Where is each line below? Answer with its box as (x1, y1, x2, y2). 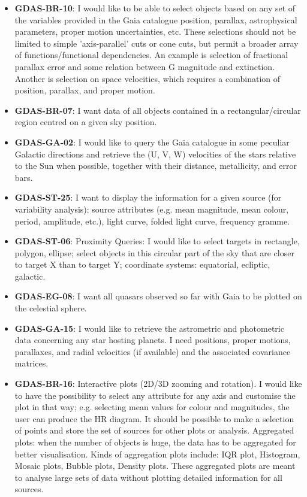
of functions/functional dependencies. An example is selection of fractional (14, 49, 288, 61)
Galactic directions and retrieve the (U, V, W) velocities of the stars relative (14, 147, 296, 160)
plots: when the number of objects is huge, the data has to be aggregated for (14, 436, 296, 448)
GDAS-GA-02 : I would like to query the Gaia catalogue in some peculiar (14, 135, 290, 148)
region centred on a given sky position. (14, 116, 157, 128)
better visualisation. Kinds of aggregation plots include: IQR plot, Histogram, (14, 447, 300, 460)
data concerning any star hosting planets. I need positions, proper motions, (14, 334, 291, 346)
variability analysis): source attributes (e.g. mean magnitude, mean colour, (14, 202, 289, 215)
